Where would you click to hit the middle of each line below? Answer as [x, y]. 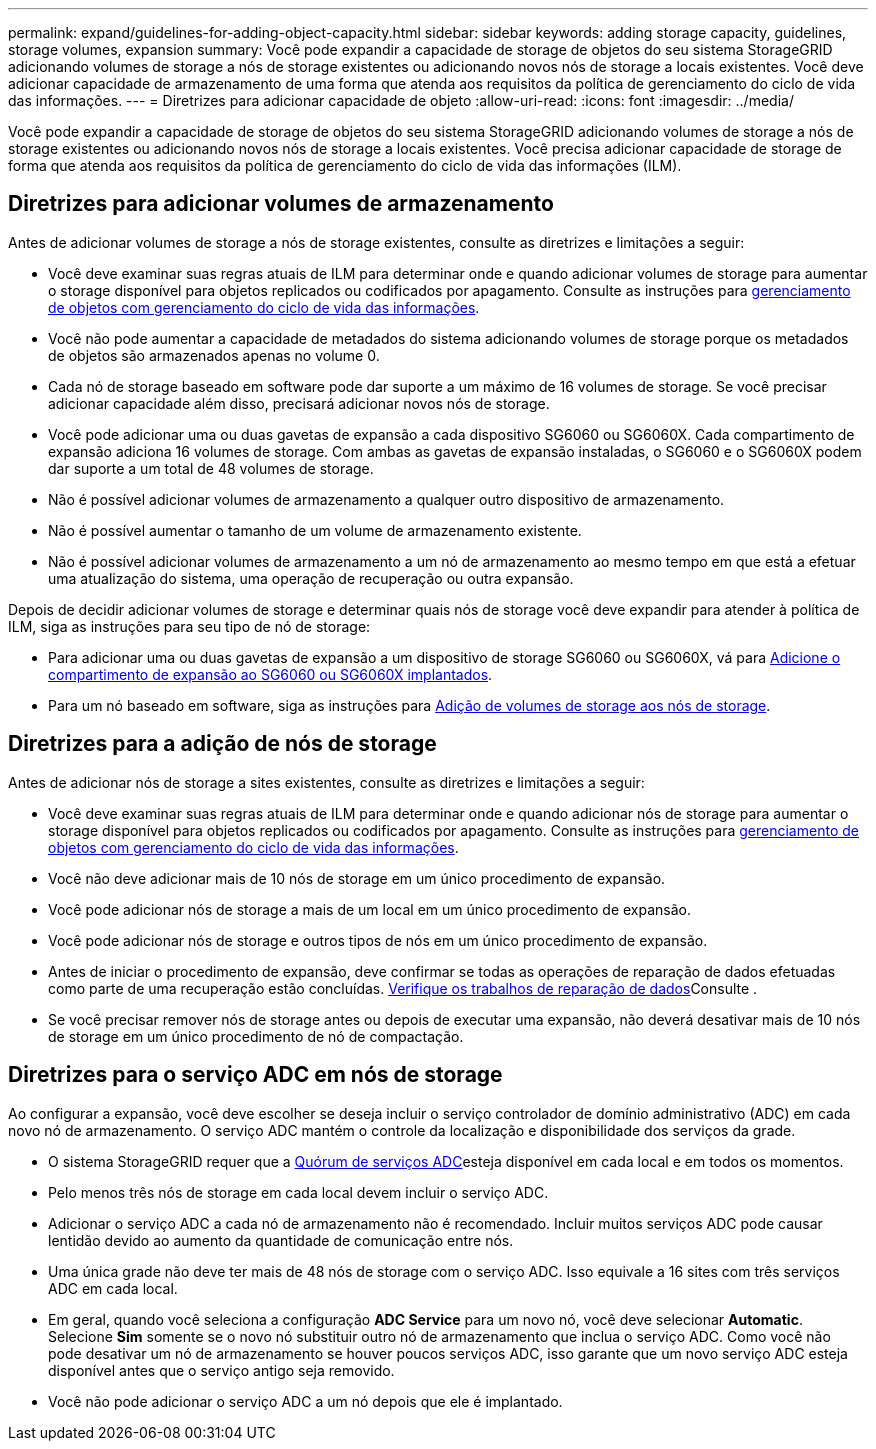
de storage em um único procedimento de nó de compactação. [256, 1036]
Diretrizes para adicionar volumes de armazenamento [281, 204]
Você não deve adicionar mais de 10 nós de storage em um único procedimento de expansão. [357, 878]
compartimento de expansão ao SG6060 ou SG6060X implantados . [270, 674]
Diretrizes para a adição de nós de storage [222, 744]
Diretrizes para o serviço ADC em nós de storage [255, 1075]
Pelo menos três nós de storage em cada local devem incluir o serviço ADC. [298, 1192]
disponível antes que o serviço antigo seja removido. [221, 1370]
